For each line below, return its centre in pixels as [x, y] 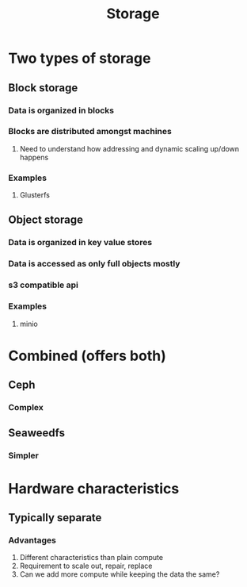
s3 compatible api [44, 285]
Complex [26, 408]
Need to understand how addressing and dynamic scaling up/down [129, 148]
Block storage [43, 88]
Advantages [32, 540]
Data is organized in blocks [61, 110]
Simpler [24, 455]
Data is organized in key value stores [80, 243]
